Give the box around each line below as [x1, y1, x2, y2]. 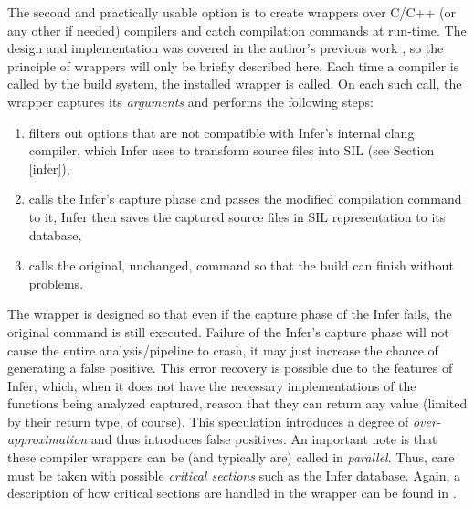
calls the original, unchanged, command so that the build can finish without [28, 256, 454, 275]
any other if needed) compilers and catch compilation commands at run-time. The [7, 20, 467, 39]
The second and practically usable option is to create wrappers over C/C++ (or [7, 3, 456, 21]
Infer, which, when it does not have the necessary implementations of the [7, 376, 416, 395]
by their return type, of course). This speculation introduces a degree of [7, 411, 409, 430]
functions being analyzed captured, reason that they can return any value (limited [7, 394, 468, 413]
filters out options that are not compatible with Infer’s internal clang [28, 122, 415, 142]
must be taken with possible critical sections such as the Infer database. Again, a [7, 465, 461, 484]
